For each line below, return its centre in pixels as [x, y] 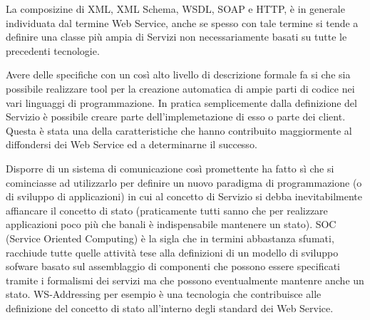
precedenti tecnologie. [53, 50]
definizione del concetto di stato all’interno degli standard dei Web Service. [170, 308]
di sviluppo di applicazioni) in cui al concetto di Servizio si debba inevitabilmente [184, 196]
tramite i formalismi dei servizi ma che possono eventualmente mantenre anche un [185, 280]
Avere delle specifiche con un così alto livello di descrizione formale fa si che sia [178, 74]
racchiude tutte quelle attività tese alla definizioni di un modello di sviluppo [172, 252]
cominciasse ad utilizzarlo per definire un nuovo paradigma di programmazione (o [184, 182]
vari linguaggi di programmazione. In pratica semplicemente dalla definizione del [181, 102]
